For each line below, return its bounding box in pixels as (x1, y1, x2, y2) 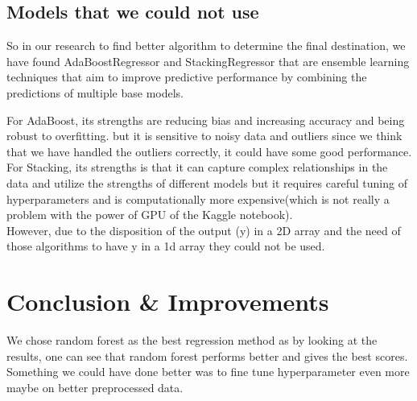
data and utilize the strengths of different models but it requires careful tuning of (6, 174, 407, 191)
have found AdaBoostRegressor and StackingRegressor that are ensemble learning (6, 52, 410, 69)
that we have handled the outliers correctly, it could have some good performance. (6, 143, 412, 159)
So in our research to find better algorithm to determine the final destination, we (6, 37, 406, 54)
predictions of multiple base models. (6, 84, 184, 101)
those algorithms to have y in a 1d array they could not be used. (6, 238, 325, 254)
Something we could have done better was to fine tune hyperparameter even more (6, 363, 410, 380)
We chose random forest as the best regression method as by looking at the (6, 332, 378, 349)
